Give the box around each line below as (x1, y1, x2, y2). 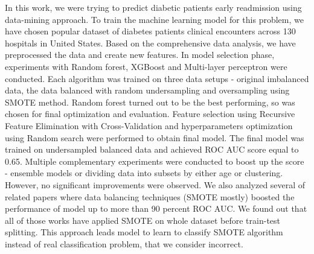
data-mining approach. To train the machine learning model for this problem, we (5, 13, 304, 25)
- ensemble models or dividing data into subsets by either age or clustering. (5, 167, 283, 179)
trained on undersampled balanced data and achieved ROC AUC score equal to (5, 143, 299, 156)
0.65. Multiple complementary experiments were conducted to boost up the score (5, 154, 304, 167)
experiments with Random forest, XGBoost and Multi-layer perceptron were (5, 60, 287, 72)
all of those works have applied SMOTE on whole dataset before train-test (5, 214, 281, 226)
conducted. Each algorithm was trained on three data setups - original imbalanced (5, 72, 309, 84)
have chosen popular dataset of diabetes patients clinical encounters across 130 (5, 25, 296, 37)
